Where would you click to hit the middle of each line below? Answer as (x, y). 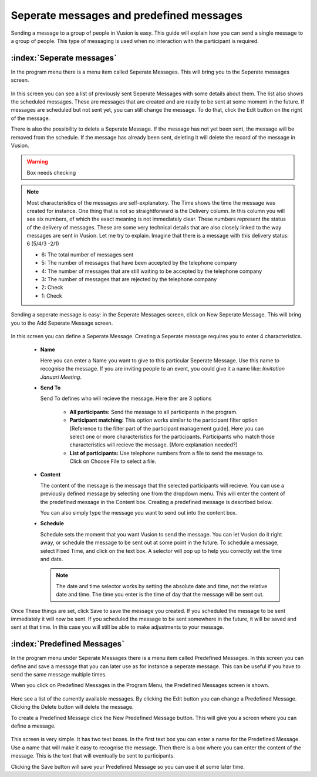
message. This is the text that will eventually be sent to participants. (93, 756)
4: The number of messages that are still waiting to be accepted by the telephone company (152, 271)
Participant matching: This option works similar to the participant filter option (163, 420)
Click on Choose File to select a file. (113, 461)
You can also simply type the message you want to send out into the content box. (139, 513)
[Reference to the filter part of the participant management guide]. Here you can (167, 428)
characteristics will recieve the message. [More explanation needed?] (154, 445)
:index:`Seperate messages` (64, 58)
